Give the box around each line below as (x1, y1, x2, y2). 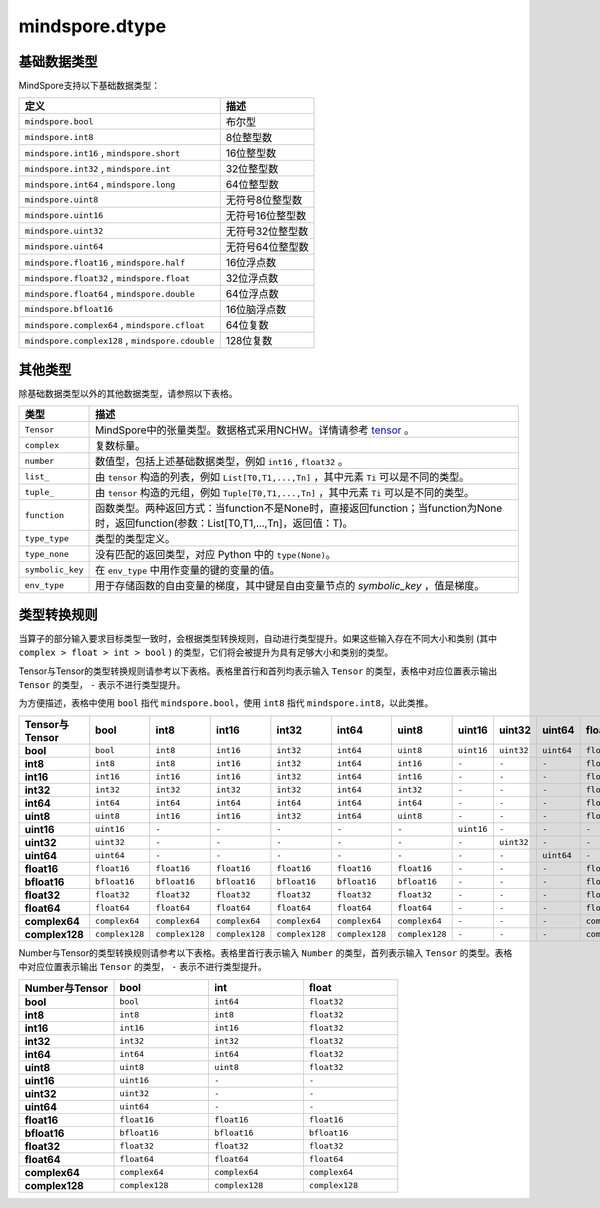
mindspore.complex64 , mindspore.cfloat (24, 318, 205, 332)
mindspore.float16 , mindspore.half (24, 255, 185, 269)
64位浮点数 (225, 287, 279, 301)
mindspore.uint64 (24, 241, 104, 252)
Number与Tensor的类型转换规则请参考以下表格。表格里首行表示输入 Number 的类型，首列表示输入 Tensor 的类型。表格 (18, 946, 513, 959)
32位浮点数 (225, 271, 279, 285)
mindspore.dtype (18, 15, 167, 37)
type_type (24, 533, 70, 544)
